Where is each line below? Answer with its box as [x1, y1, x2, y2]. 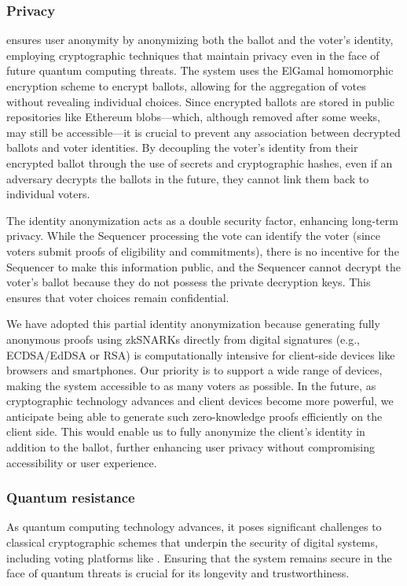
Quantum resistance [6, 488, 135, 507]
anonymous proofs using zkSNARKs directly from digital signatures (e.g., [6, 330, 361, 347]
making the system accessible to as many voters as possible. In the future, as [6, 377, 376, 393]
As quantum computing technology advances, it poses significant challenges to [6, 518, 382, 535]
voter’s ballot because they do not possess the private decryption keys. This [6, 274, 371, 290]
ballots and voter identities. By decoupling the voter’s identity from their [6, 139, 358, 156]
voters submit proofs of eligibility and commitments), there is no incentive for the [6, 242, 399, 259]
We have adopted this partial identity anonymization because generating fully [6, 315, 380, 332]
